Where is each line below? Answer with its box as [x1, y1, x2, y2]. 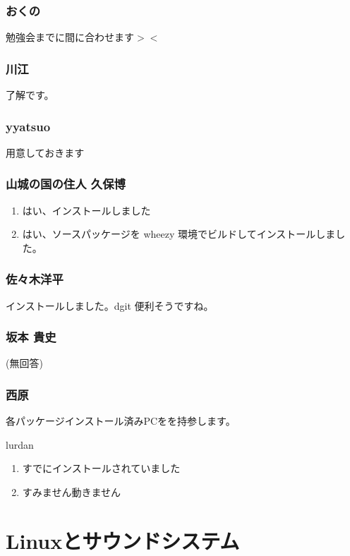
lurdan [6, 437, 34, 452]
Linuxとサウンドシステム [6, 526, 240, 555]
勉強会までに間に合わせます [6, 30, 134, 44]
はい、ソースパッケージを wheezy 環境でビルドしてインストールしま [22, 226, 336, 241]
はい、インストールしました [22, 203, 151, 217]
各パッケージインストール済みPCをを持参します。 [6, 413, 236, 428]
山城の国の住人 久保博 [6, 175, 126, 193]
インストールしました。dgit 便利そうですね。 [6, 298, 214, 313]
